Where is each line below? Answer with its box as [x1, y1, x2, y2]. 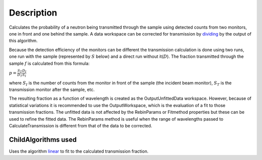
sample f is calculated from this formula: [9, 60, 90, 66]
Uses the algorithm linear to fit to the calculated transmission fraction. [9, 148, 149, 154]
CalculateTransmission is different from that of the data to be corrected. [9, 123, 152, 129]
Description [9, 7, 58, 18]
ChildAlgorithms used [9, 135, 77, 143]
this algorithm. [9, 38, 38, 44]
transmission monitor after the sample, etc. [9, 87, 95, 92]
